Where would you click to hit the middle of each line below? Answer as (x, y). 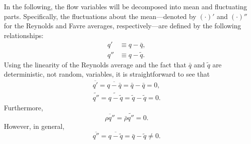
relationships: (24, 35)
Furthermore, (24, 107)
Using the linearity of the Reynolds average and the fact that (95, 64)
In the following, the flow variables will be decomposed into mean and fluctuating (125, 6)
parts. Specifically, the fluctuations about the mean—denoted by (100, 16)
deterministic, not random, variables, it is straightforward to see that (107, 74)
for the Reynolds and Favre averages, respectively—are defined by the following (123, 26)
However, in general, (34, 126)
